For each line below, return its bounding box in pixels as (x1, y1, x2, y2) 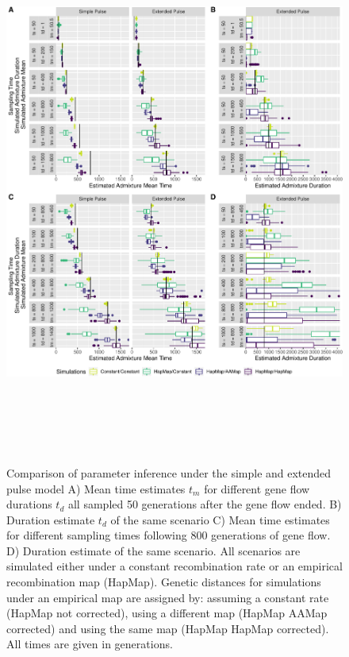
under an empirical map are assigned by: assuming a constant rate (6, 589, 329, 605)
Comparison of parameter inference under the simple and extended (6, 464, 332, 481)
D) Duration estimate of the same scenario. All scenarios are (6, 542, 301, 558)
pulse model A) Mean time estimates (6, 480, 186, 497)
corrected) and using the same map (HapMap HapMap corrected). (6, 620, 329, 636)
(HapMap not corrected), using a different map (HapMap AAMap (6, 605, 328, 621)
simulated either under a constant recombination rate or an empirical (6, 558, 343, 574)
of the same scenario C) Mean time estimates (110, 511, 330, 528)
